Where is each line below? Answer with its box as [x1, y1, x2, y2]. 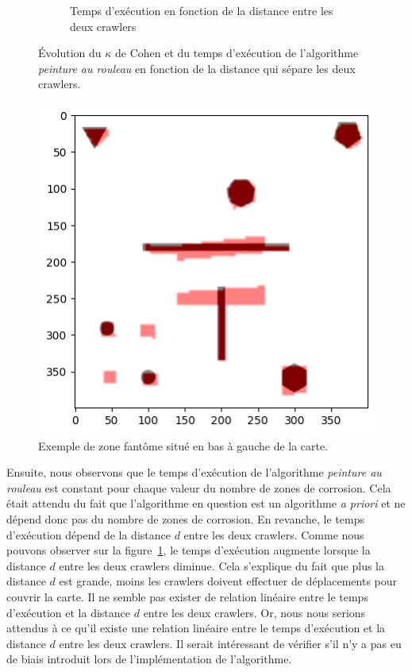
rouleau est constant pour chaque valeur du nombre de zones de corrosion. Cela [6, 479, 391, 496]
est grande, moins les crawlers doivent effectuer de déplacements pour [59, 573, 398, 589]
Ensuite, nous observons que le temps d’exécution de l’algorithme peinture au [6, 464, 382, 481]
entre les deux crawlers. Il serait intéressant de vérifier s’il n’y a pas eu [59, 635, 402, 651]
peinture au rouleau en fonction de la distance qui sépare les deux [38, 60, 356, 76]
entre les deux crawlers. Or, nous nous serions [143, 604, 366, 620]
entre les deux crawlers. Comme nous [183, 526, 364, 543]
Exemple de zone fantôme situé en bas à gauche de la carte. [38, 437, 329, 454]
